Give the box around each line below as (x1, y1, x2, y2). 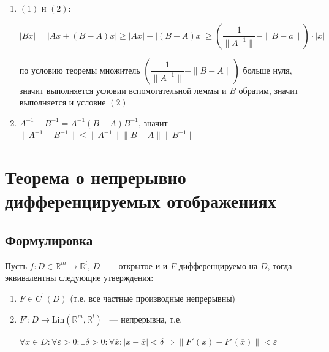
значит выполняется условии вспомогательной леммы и (19, 83, 227, 96)
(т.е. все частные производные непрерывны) (70, 291, 236, 304)
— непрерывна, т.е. (109, 312, 183, 325)
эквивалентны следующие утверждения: (5, 271, 154, 284)
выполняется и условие (19, 96, 106, 109)
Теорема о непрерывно (5, 164, 186, 189)
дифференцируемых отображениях (5, 188, 276, 213)
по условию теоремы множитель (19, 63, 140, 76)
